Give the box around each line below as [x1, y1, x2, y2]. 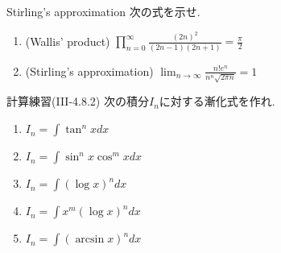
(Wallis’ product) [25, 32, 110, 49]
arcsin [75, 234, 105, 246]
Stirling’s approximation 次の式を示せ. [6, 3, 200, 19]
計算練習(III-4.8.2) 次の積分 [6, 93, 149, 110]
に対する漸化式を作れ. [159, 93, 275, 110]
